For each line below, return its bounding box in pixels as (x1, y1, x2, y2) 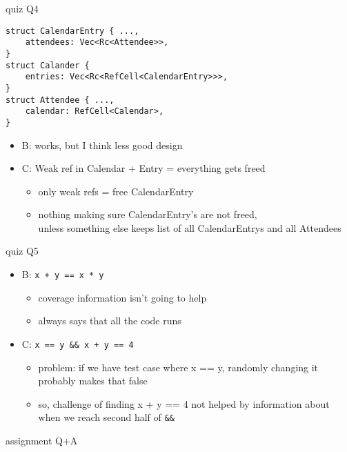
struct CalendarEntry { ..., (6, 26, 139, 36)
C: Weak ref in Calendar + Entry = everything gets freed (21, 161, 266, 175)
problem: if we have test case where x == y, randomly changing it (38, 360, 319, 374)
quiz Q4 (6, 1, 39, 15)
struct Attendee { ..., (6, 95, 115, 105)
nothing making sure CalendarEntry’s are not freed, (38, 207, 257, 222)
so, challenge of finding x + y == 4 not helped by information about (38, 396, 330, 411)
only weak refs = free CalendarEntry (38, 184, 194, 198)
